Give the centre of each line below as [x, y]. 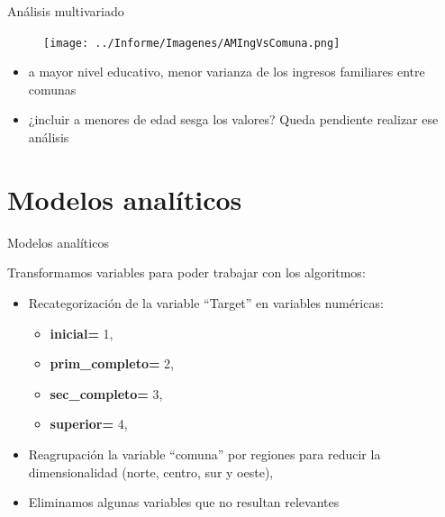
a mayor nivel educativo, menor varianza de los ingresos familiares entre [227, 72]
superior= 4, [89, 424]
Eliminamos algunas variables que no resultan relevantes [184, 502]
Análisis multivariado [66, 11]
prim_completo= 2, [112, 363]
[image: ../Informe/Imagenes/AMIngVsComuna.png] [192, 43]
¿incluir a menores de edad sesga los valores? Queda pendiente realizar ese [233, 119]
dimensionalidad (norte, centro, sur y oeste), [151, 472]
